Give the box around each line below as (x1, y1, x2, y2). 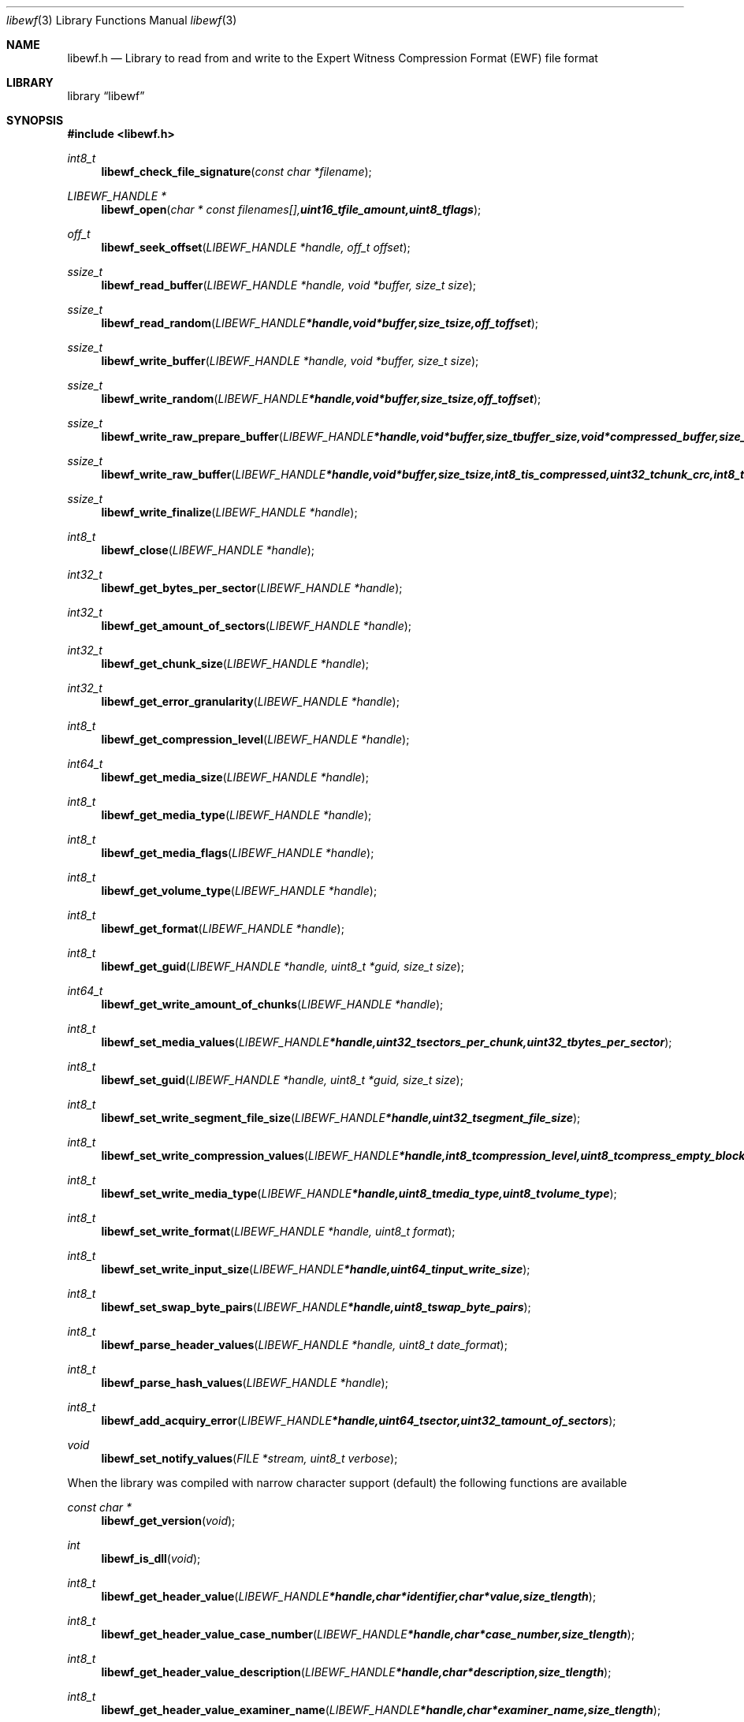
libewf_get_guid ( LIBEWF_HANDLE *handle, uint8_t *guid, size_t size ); (101, 960, 464, 973)
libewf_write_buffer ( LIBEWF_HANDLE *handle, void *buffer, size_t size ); (101, 354, 479, 367)
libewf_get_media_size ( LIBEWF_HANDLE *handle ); (101, 770, 369, 784)
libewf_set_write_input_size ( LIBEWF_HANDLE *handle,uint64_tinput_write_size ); (101, 1262, 530, 1276)
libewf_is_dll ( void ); (101, 1552, 201, 1565)
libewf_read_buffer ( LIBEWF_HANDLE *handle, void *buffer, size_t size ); (101, 278, 477, 292)
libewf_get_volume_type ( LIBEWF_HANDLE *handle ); (101, 884, 378, 897)
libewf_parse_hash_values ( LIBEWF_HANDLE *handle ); (101, 1376, 389, 1389)
